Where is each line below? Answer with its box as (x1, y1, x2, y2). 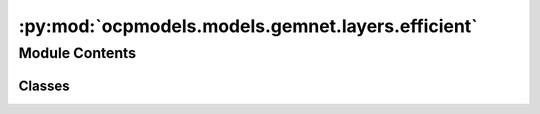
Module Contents (18, 44, 137, 62)
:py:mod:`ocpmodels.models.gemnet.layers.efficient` (18, 15, 479, 37)
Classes (18, 77, 70, 94)
